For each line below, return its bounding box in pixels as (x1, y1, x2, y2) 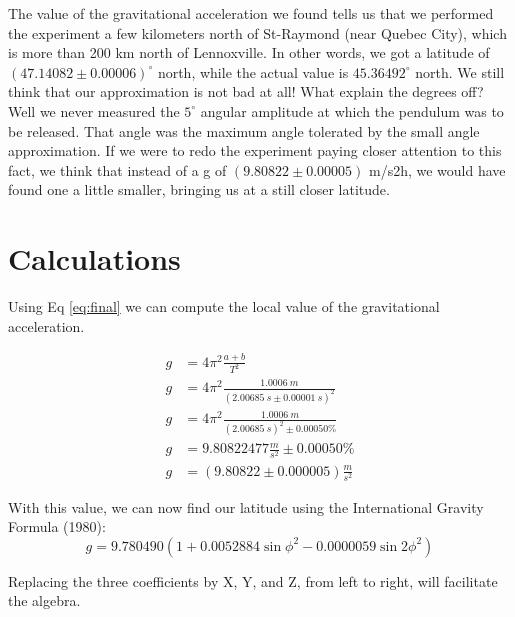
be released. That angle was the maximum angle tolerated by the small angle (8, 120, 480, 141)
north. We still (415, 61, 505, 82)
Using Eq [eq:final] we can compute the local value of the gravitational (8, 296, 440, 317)
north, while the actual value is (157, 61, 349, 82)
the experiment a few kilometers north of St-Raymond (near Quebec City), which (8, 22, 507, 43)
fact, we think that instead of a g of (8, 159, 227, 180)
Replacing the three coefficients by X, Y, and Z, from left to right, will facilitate (8, 570, 498, 591)
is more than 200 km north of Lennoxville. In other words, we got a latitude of (8, 42, 490, 63)
